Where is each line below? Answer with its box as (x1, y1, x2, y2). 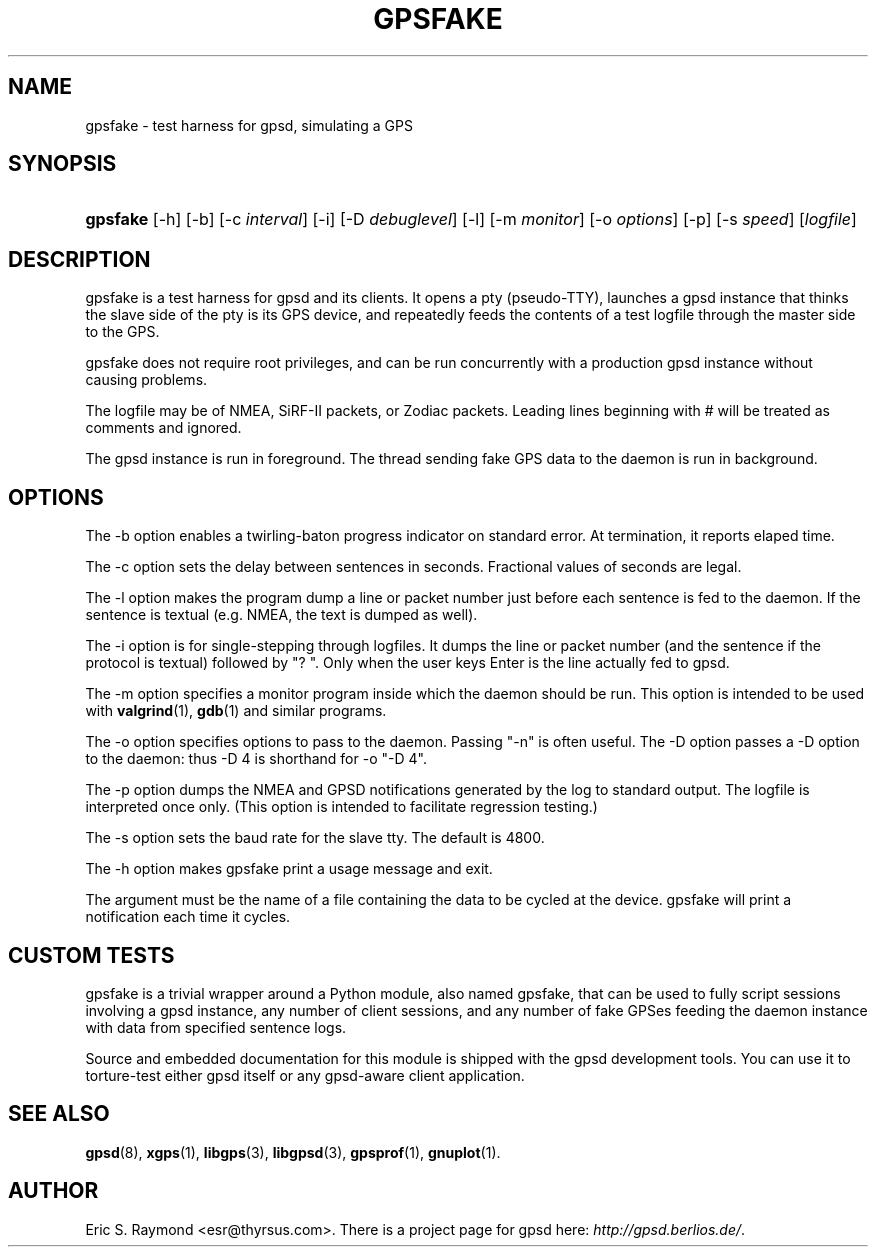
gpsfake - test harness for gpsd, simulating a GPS (85, 116, 413, 134)
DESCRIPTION (8, 246, 151, 272)
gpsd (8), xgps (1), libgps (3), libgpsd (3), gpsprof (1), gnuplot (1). (85, 1143, 501, 1161)
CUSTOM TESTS (8, 942, 175, 968)
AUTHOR (8, 1178, 99, 1204)
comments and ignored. (85, 419, 242, 437)
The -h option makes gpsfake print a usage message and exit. (85, 860, 493, 878)
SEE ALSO (8, 1101, 110, 1127)
